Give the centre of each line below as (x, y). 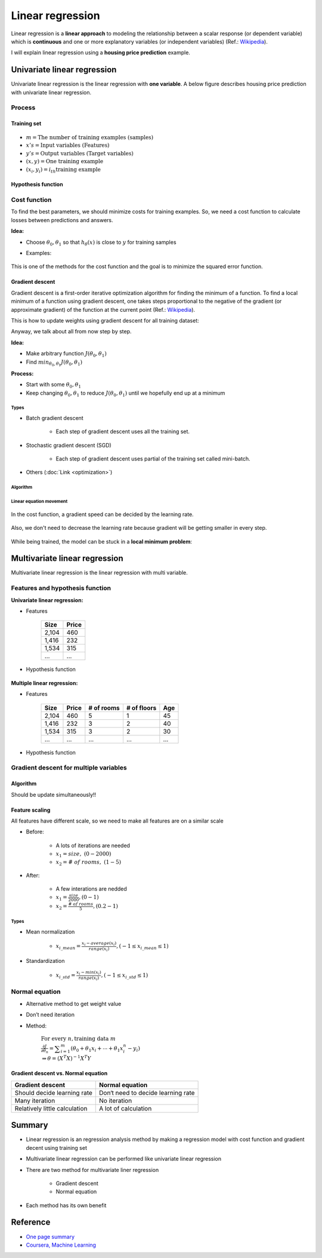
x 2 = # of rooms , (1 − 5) (89, 863)
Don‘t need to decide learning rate (147, 1093)
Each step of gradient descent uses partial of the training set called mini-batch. (153, 459)
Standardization (45, 961)
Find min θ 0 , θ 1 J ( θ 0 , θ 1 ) (54, 363)
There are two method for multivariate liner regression (92, 1170)
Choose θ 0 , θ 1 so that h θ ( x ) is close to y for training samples (101, 243)
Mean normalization (50, 931)
